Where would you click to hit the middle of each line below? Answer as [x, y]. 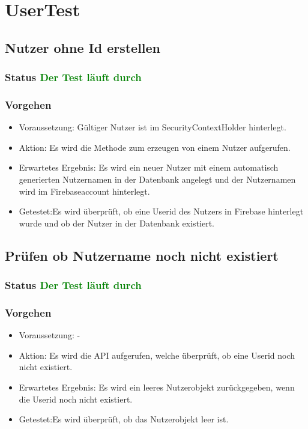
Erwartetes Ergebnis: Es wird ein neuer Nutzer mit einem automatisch [149, 167]
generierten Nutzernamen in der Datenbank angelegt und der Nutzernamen [157, 179]
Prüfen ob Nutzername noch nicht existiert [142, 255]
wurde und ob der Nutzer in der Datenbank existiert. [117, 223]
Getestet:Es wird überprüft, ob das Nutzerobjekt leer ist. [124, 419]
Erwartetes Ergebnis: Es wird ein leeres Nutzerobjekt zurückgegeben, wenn [157, 387]
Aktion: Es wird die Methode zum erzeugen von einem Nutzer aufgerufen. [155, 147]
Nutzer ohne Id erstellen [83, 47]
